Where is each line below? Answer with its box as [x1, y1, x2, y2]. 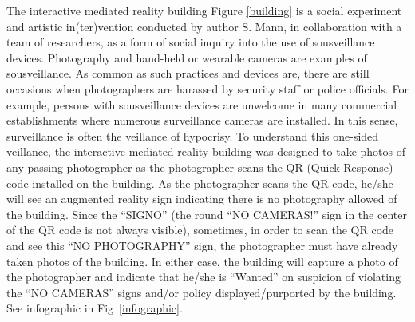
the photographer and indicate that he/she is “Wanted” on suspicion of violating [6, 268, 401, 285]
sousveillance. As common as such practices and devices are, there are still [6, 65, 370, 81]
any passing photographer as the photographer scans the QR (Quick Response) [6, 158, 393, 175]
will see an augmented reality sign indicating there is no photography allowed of [6, 190, 397, 207]
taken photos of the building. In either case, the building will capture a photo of [6, 252, 398, 269]
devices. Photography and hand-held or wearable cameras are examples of [6, 49, 367, 66]
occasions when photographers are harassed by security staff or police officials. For [6, 80, 409, 97]
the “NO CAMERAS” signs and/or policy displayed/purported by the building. [6, 284, 397, 300]
